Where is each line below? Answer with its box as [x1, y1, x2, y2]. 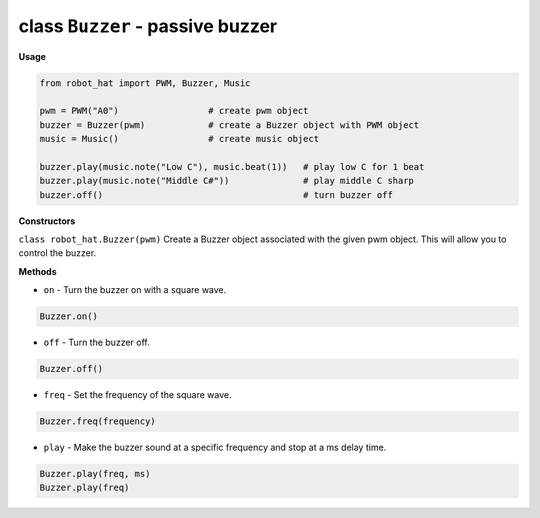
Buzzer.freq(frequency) [39, 416, 157, 427]
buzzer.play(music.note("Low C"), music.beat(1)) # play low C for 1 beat [39, 161, 425, 172]
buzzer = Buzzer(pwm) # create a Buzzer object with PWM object [39, 119, 420, 130]
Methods [18, 265, 57, 277]
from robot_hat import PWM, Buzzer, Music [39, 77, 251, 89]
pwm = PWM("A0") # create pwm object [39, 105, 309, 117]
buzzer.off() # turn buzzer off [39, 189, 394, 200]
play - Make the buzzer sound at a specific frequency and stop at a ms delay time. [43, 441, 387, 454]
